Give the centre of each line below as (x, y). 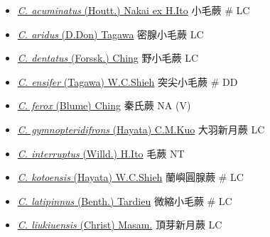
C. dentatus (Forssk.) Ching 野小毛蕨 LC (108, 58)
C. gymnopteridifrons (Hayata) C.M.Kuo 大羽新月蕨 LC (141, 129)
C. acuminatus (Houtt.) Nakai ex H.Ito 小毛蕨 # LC (134, 10)
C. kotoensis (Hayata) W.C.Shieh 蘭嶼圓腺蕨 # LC (130, 177)
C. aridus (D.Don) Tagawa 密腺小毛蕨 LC (110, 34)
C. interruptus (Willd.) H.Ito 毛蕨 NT (101, 153)
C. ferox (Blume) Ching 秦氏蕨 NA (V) (104, 105)
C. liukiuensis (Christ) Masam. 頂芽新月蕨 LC (120, 225)
